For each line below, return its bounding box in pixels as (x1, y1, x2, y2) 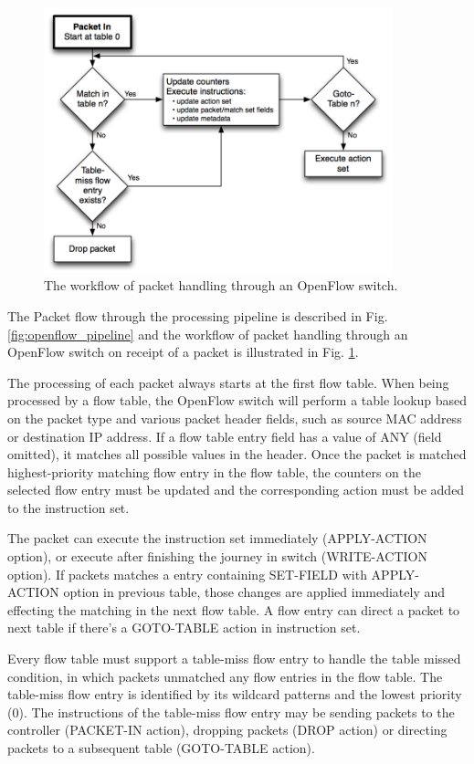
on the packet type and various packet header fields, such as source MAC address (7, 408, 462, 427)
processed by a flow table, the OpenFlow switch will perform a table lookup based (7, 391, 468, 410)
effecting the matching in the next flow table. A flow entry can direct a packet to (7, 600, 460, 619)
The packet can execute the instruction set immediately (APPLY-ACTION (7, 529, 427, 548)
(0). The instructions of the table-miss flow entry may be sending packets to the (7, 702, 455, 721)
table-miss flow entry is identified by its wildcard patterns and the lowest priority (7, 685, 462, 704)
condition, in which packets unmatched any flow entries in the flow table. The (7, 666, 443, 686)
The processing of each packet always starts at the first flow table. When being (7, 372, 449, 392)
